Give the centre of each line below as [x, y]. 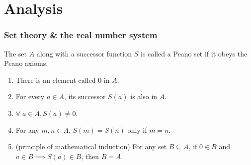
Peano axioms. [26, 63]
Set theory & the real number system [81, 35]
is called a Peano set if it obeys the [194, 53]
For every [30, 96]
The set [15, 53]
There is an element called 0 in [63, 80]
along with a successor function [84, 53]
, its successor [85, 96]
